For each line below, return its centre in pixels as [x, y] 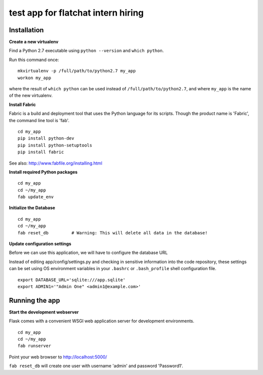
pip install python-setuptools [55, 145]
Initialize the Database [32, 208]
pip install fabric [41, 152]
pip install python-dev [46, 138]
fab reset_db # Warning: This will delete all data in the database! [113, 233]
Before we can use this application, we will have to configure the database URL [88, 253]
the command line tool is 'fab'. [39, 120]
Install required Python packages [43, 172]
